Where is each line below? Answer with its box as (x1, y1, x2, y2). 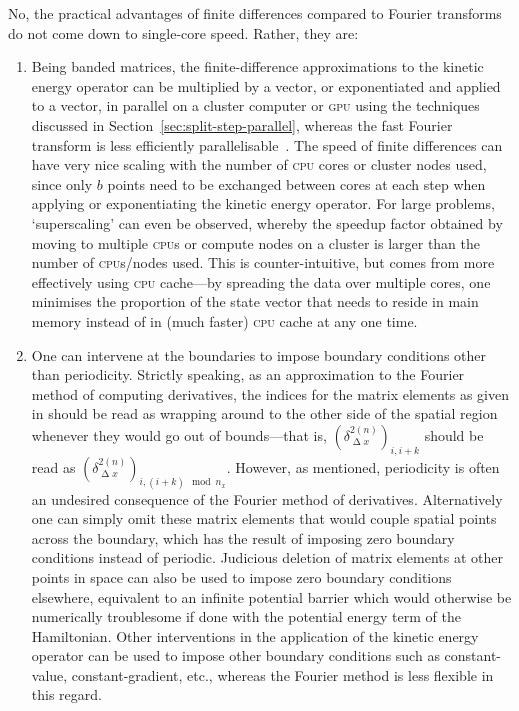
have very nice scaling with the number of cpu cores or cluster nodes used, (31, 154, 487, 175)
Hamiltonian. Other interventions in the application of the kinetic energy (31, 625, 479, 646)
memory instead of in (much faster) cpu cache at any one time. (31, 310, 418, 331)
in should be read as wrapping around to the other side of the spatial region (31, 403, 498, 424)
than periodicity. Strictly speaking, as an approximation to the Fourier (31, 364, 465, 385)
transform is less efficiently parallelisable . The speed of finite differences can (31, 134, 503, 155)
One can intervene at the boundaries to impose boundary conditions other (31, 344, 487, 365)
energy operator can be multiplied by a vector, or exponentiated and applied (31, 75, 501, 96)
